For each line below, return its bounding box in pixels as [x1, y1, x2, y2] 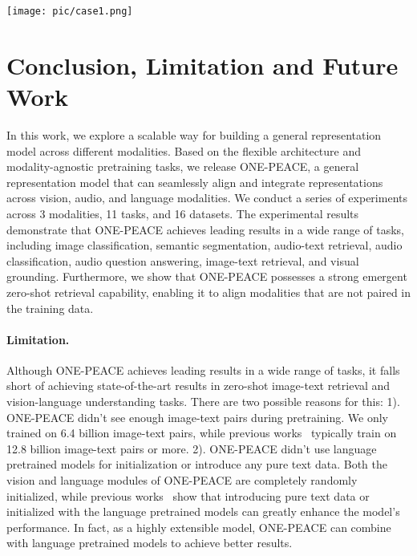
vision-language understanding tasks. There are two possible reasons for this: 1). [6, 393, 400, 410]
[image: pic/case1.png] [6, 6, 133, 17]
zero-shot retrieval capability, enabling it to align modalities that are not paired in [6, 283, 411, 300]
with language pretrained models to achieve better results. [6, 534, 293, 551]
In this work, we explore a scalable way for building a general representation [6, 126, 382, 143]
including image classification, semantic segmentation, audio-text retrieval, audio [6, 237, 403, 254]
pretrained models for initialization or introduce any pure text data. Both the [6, 456, 388, 473]
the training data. [6, 299, 94, 316]
